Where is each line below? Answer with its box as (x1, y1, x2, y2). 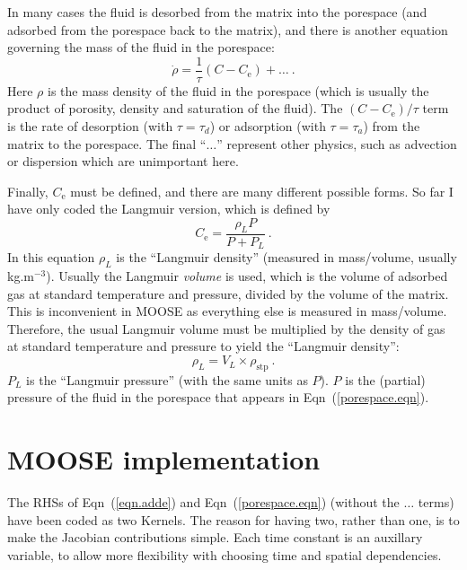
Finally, (7, 181, 48, 200)
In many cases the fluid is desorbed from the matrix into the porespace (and (7, 3, 427, 21)
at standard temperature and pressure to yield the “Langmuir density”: (7, 337, 400, 355)
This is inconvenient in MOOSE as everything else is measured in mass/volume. (7, 302, 447, 320)
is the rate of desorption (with (7, 117, 173, 136)
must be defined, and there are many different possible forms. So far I (70, 181, 454, 200)
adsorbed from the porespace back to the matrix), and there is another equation (7, 20, 448, 39)
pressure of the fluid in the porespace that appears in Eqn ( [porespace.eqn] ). (7, 388, 429, 407)
